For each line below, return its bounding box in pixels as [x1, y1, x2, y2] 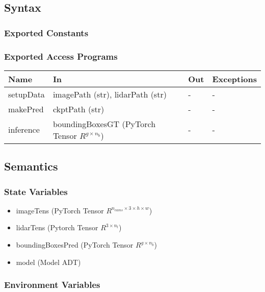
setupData [8, 88, 45, 100]
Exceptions [212, 72, 257, 85]
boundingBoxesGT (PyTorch [52, 117, 156, 130]
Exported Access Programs [4, 50, 118, 62]
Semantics [4, 158, 58, 174]
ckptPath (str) [52, 103, 104, 115]
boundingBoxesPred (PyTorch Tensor [16, 239, 134, 250]
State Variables [4, 185, 68, 198]
